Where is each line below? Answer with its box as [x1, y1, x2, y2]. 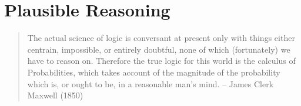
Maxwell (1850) [27, 89, 83, 101]
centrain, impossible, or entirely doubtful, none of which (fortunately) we [27, 43, 290, 55]
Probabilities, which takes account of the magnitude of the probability [27, 66, 280, 78]
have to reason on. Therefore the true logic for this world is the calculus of [27, 54, 296, 67]
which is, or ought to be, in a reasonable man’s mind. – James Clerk [27, 77, 274, 90]
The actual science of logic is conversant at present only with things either [27, 32, 295, 44]
